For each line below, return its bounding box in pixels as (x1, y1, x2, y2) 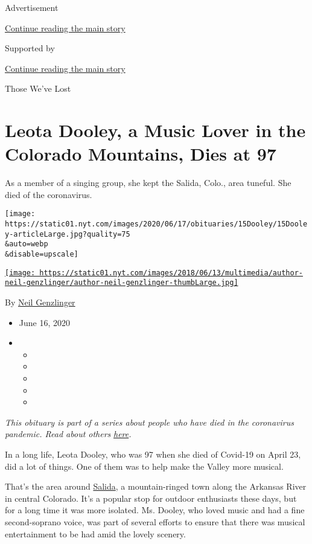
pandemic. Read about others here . (5, 427, 132, 440)
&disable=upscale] (5, 250, 78, 259)
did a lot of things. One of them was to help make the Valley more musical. (5, 459, 284, 472)
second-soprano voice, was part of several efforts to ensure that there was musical (5, 515, 305, 528)
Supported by (5, 42, 55, 54)
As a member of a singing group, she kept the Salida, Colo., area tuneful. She (5, 176, 291, 189)
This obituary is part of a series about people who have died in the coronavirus (5, 415, 294, 428)
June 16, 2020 (19, 316, 70, 328)
